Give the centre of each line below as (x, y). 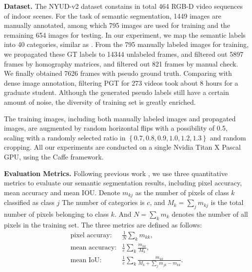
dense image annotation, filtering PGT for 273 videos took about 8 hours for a (121, 82)
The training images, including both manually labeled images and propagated (120, 118)
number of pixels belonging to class (56, 214)
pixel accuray (90, 235)
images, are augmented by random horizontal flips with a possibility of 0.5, (116, 128)
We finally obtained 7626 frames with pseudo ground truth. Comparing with (118, 73)
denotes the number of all (210, 214)
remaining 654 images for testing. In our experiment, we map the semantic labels (125, 34)
